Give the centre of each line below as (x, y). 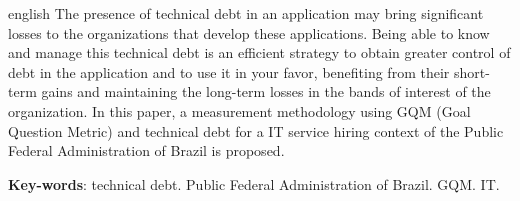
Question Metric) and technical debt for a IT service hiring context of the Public (256, 130)
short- (471, 71)
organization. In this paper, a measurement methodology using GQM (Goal (239, 110)
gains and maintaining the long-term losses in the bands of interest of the (266, 91)
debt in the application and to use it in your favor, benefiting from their (229, 71)
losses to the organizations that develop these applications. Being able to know (249, 32)
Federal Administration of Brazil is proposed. (146, 150)
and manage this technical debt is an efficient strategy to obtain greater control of (259, 52)
